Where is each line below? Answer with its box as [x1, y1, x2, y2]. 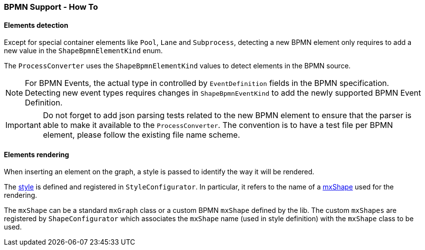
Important [5, 120, 41, 130]
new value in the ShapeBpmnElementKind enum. [4, 46, 163, 55]
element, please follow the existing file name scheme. [42, 130, 240, 140]
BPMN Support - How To [4, 2, 98, 12]
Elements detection [4, 21, 68, 29]
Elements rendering [4, 150, 69, 159]
